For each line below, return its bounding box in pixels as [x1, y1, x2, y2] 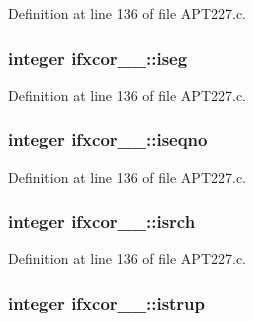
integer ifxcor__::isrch [8, 209, 196, 234]
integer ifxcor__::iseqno [8, 127, 208, 152]
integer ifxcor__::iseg [8, 45, 188, 70]
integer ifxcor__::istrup [8, 290, 206, 315]
